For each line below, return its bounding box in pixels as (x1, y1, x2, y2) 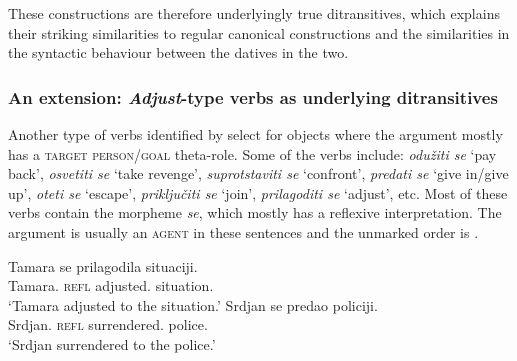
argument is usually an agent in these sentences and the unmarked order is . (8, 221, 479, 242)
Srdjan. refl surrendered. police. (8, 314, 208, 335)
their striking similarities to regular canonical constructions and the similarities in (8, 22, 510, 43)
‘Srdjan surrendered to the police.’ (8, 333, 216, 354)
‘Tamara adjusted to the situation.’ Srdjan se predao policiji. (8, 294, 378, 315)
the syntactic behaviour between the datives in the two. (8, 42, 349, 63)
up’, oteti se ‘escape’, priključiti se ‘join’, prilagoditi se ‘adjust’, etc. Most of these (8, 182, 508, 203)
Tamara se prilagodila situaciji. (8, 255, 198, 276)
